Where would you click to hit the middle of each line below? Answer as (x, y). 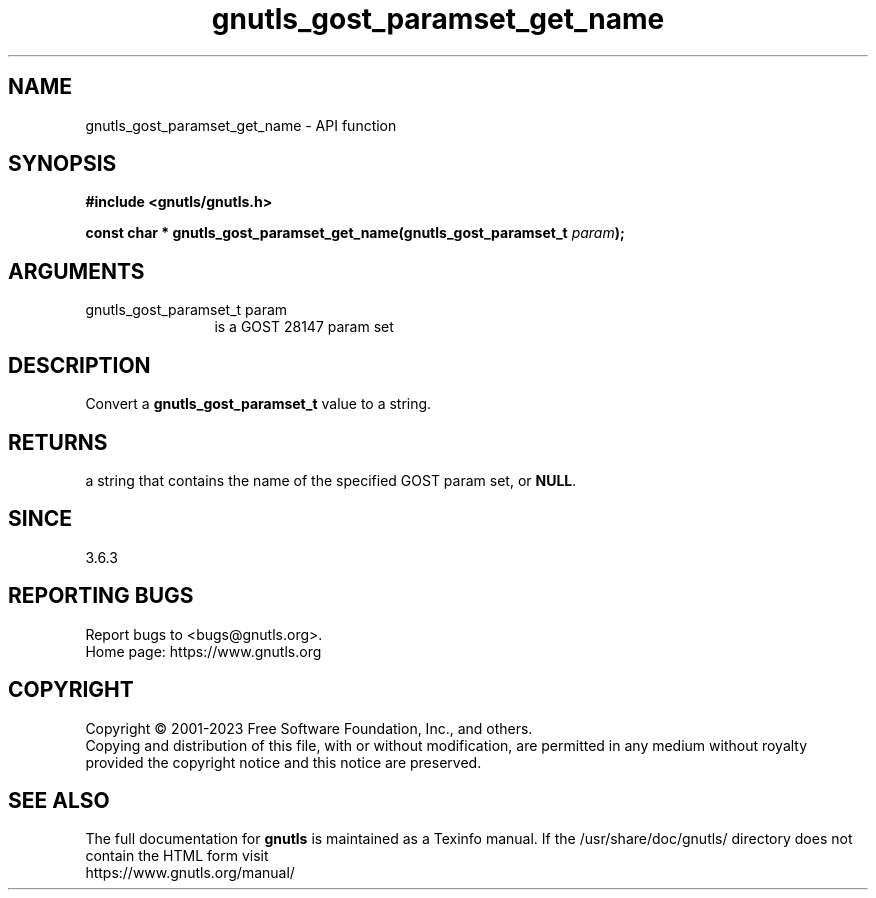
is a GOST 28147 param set (304, 327)
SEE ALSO (59, 800)
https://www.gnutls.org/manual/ (190, 873)
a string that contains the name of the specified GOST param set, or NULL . (331, 480)
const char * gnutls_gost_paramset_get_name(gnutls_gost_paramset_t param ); (355, 233)
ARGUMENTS (76, 271)
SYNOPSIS (62, 164)
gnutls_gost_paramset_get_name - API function (241, 125)
